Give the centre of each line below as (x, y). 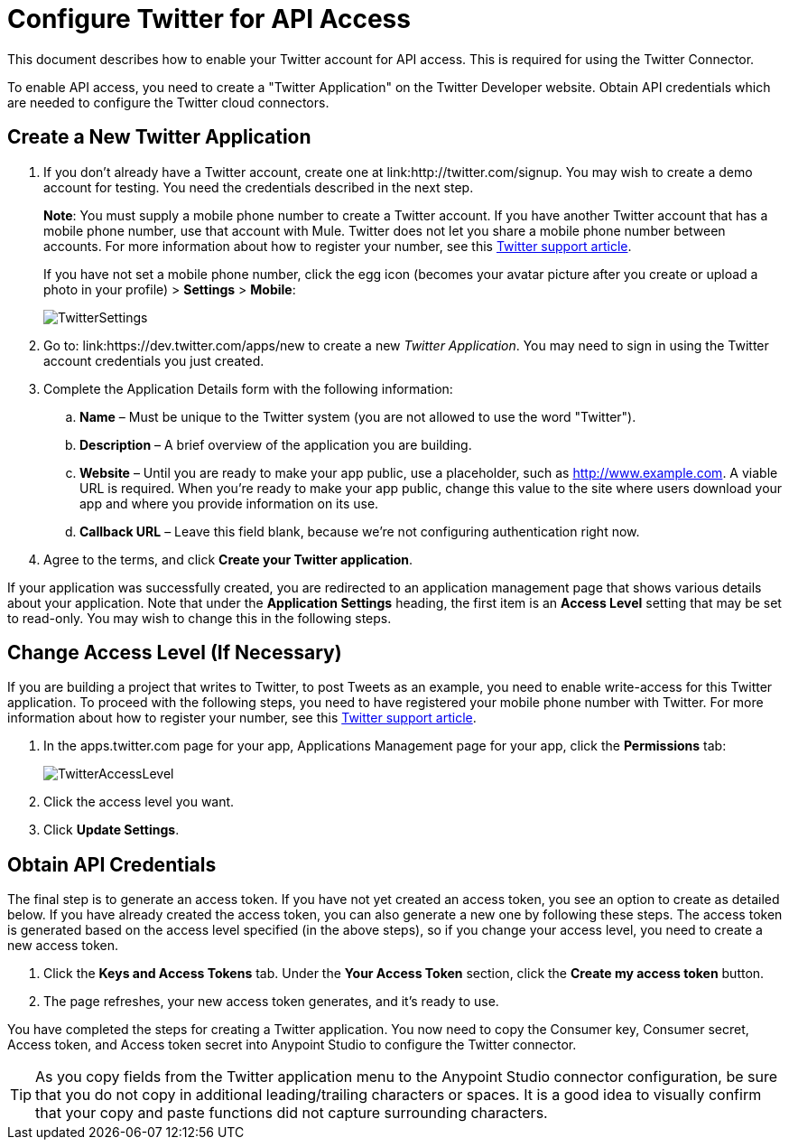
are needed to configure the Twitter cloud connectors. (168, 102)
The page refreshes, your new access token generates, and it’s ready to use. (271, 1002)
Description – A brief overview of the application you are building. (276, 444)
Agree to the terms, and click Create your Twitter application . (228, 559)
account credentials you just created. (154, 360)
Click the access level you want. (139, 802)
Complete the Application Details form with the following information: (248, 388)
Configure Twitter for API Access (209, 19)
